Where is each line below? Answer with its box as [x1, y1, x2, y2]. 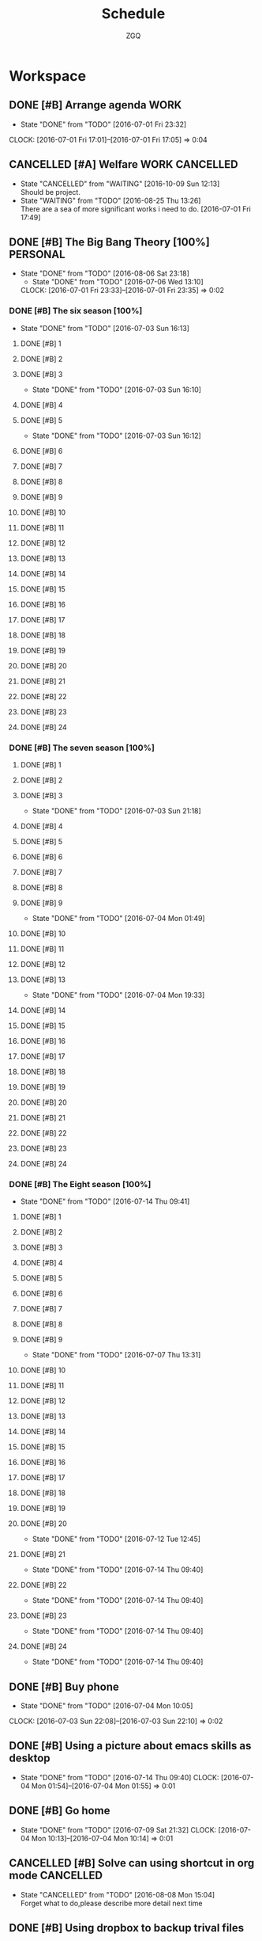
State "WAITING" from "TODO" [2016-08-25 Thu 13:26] [20, 196, 201, 205]
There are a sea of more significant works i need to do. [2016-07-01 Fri [20, 204, 251, 214]
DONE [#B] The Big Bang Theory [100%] [9, 235, 210, 249]
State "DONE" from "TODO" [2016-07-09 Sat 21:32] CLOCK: [20, 1825, 217, 1834]
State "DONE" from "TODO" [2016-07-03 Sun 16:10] [32, 385, 202, 394]
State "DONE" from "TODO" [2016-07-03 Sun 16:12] [32, 431, 202, 440]
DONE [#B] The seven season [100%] [9, 742, 155, 753]
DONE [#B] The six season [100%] [9, 306, 143, 317]
